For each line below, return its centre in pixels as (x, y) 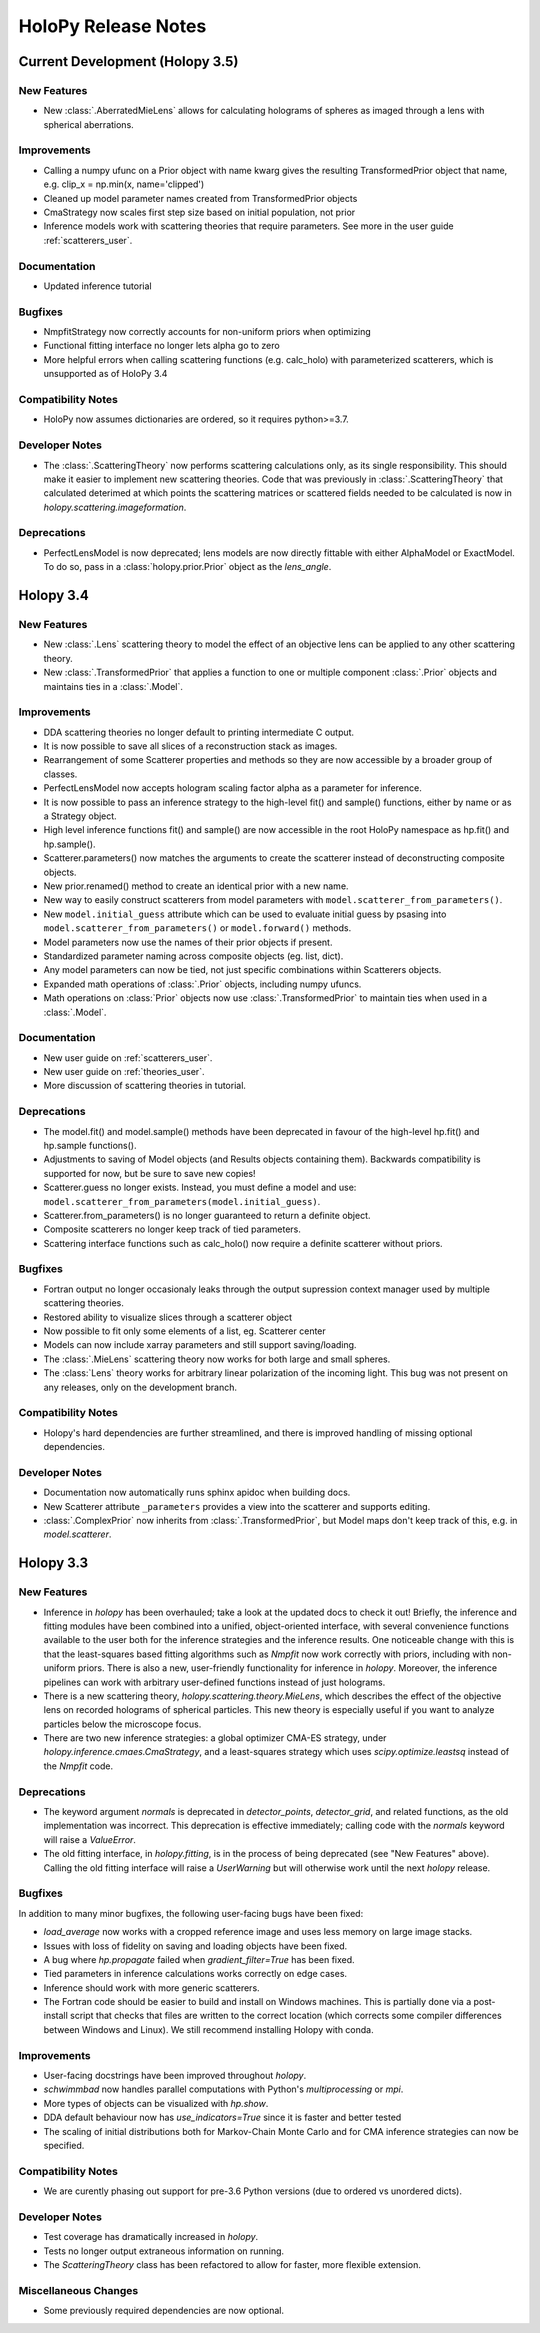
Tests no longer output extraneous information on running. (164, 2251)
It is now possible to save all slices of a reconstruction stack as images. (190, 746)
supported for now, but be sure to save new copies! (149, 1173)
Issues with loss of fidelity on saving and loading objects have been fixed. (195, 1946)
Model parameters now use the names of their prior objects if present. (188, 942)
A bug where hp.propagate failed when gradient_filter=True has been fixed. (199, 1959)
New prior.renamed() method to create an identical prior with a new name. (196, 886)
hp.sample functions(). (90, 1145)
